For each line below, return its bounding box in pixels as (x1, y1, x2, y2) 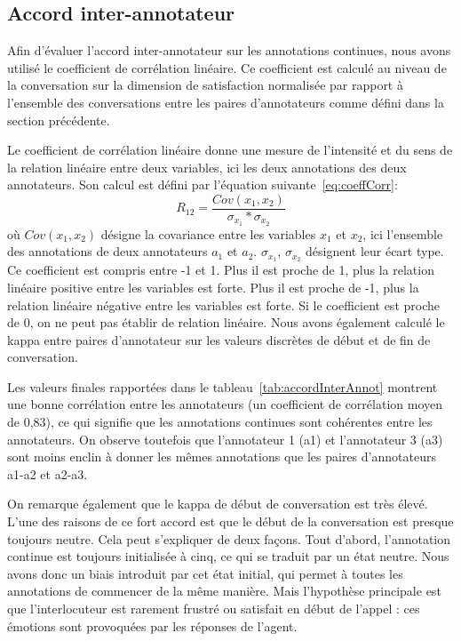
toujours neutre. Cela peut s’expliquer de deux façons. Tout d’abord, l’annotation (7, 529, 451, 548)
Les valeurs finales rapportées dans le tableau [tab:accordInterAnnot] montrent (7, 377, 438, 396)
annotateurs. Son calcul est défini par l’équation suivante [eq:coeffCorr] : (7, 175, 398, 194)
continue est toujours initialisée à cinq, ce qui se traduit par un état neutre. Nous (7, 547, 449, 565)
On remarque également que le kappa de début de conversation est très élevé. (7, 494, 428, 513)
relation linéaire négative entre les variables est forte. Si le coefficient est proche (7, 295, 440, 314)
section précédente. (7, 110, 110, 129)
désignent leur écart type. (305, 242, 444, 260)
